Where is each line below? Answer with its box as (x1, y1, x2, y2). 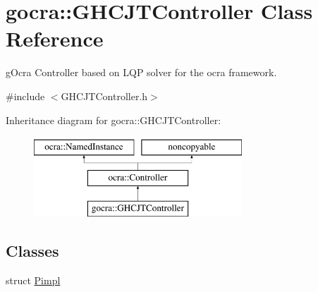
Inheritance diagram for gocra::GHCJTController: (6, 112, 221, 127)
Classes (6, 240, 59, 262)
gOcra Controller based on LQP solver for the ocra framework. (6, 65, 277, 80)
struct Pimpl (6, 273, 61, 288)
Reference (6, 24, 104, 53)
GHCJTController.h (61, 88, 148, 103)
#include (6, 88, 45, 103)
